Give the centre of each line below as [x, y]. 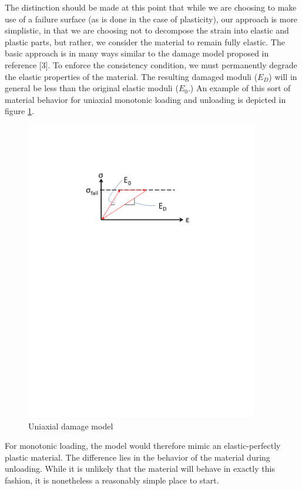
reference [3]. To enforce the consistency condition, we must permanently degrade [151, 64]
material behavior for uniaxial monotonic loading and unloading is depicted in [145, 99]
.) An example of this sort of [239, 88]
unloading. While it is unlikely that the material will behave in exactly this [140, 469]
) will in [283, 76]
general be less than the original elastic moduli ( [92, 88]
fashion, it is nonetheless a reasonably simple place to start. [112, 480]
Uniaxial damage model [71, 426]
